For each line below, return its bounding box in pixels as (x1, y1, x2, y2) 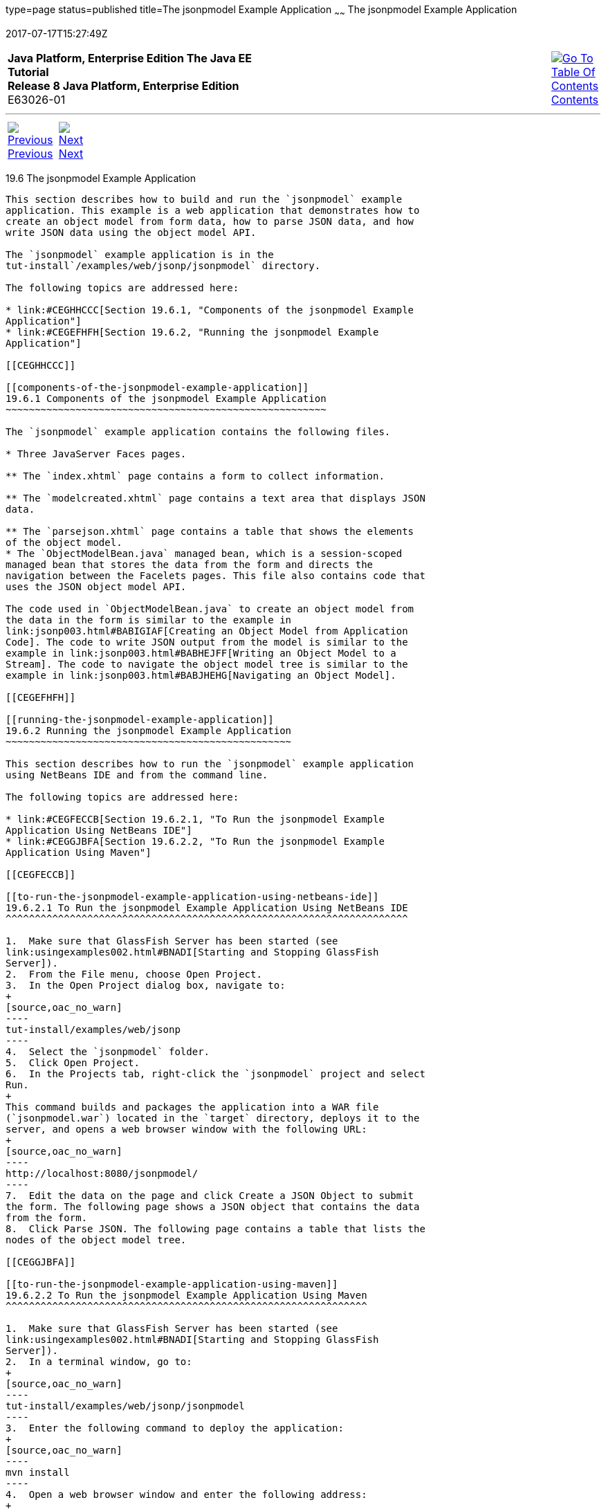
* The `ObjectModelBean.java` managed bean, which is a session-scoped (6, 547, 403, 559)
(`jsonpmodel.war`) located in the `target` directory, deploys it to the (6, 1112, 420, 1124)
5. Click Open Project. (6, 1057, 140, 1068)
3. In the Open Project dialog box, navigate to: (6, 979, 286, 991)
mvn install (6, 1466, 70, 1478)
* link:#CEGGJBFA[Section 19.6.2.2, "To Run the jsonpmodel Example (6, 835, 385, 847)
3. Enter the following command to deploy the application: (6, 1422, 344, 1434)
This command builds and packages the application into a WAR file (6, 1101, 379, 1113)
